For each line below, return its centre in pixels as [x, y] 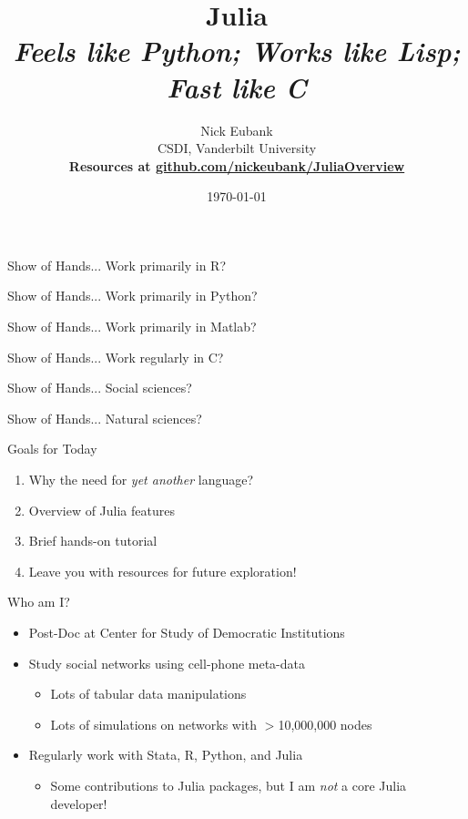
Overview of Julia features [102, 510]
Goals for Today [52, 449]
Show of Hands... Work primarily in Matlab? [132, 327]
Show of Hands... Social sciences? [100, 388]
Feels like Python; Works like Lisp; [237, 51]
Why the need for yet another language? [141, 480]
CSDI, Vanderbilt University [237, 148]
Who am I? [39, 602]
